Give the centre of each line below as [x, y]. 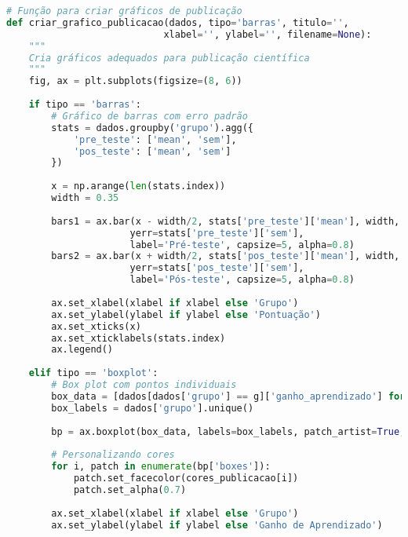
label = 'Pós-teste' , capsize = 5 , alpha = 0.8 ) [242, 280]
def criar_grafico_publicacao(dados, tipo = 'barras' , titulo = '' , [178, 22]
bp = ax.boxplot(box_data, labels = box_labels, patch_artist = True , [228, 431]
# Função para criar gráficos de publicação [124, 11]
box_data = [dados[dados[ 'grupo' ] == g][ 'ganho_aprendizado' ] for [228, 396]
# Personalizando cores [113, 455]
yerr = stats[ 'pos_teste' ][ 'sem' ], [217, 268]
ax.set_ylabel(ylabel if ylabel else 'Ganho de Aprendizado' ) [217, 525]
